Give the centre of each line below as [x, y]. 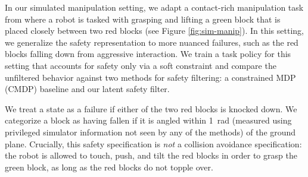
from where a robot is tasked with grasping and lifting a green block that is [143, 19]
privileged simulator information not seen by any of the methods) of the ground [150, 132]
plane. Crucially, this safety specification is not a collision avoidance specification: [153, 143]
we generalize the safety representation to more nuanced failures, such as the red [152, 42]
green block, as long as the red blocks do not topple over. [109, 167]
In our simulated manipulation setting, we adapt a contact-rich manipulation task [154, 7]
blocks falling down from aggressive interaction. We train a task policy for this [148, 54]
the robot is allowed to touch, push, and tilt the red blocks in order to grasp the [151, 155]
